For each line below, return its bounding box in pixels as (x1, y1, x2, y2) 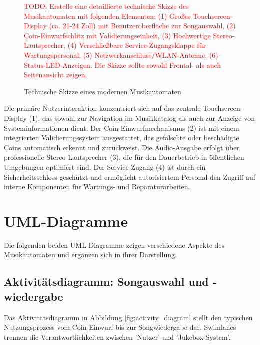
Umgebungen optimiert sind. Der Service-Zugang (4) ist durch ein (4, 161, 206, 172)
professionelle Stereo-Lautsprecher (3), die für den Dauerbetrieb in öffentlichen (4, 152, 244, 162)
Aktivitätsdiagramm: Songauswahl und (4, 274, 209, 289)
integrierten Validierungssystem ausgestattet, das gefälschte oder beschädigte (4, 132, 239, 143)
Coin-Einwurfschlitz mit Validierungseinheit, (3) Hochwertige (24, 30, 211, 40)
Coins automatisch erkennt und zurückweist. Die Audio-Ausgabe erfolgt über (4, 142, 239, 152)
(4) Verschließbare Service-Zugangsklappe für (67, 40, 206, 50)
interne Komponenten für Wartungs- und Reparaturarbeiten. (4, 181, 190, 192)
